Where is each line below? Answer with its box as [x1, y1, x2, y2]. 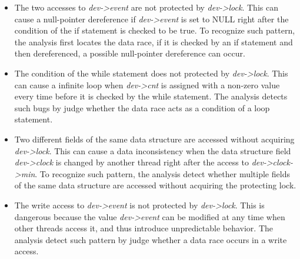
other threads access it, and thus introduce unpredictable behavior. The [14, 222, 273, 234]
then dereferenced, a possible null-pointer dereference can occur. [14, 47, 245, 59]
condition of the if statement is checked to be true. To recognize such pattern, [14, 24, 295, 36]
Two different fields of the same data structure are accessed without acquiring [14, 132, 295, 145]
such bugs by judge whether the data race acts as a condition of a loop [14, 101, 270, 114]
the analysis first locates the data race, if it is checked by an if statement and [14, 35, 293, 48]
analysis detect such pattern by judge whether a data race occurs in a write [14, 233, 287, 245]
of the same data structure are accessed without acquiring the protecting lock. [14, 179, 296, 191]
